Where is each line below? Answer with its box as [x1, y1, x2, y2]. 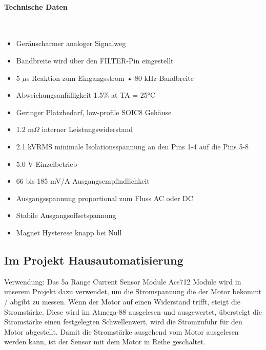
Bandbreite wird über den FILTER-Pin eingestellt [16, 55, 174, 65]
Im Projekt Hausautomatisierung [4, 252, 183, 268]
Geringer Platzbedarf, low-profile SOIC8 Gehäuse [16, 106, 172, 117]
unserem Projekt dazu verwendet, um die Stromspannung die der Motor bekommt [4, 286, 262, 297]
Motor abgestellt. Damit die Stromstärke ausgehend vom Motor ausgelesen [4, 326, 239, 337]
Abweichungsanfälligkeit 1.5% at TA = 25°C [16, 90, 156, 100]
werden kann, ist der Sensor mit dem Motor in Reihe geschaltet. [4, 336, 206, 347]
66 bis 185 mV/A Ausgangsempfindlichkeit [16, 176, 150, 186]
